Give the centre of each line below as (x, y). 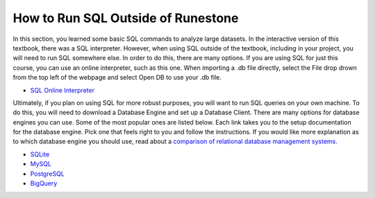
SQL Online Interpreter (62, 90)
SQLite (40, 154)
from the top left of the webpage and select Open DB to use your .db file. (117, 78)
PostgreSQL (48, 174)
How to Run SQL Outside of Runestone (126, 18)
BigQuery (44, 183)
